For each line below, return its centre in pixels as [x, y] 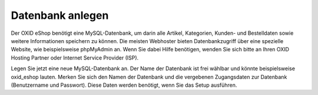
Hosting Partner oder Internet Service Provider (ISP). [75, 58]
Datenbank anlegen [60, 15]
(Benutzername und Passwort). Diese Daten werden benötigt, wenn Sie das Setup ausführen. [124, 85]
